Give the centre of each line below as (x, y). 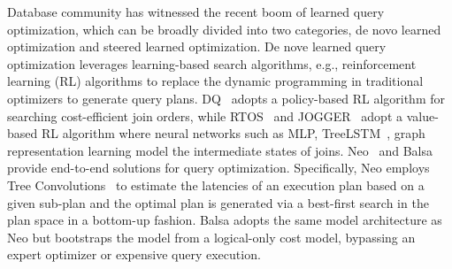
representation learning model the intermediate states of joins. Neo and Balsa (220, 150)
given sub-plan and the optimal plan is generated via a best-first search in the (218, 202)
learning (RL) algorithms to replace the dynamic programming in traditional (215, 81)
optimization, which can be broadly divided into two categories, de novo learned (224, 29)
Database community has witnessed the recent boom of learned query (196, 12)
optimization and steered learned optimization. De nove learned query (197, 46)
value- (422, 115)
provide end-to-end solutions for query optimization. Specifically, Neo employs (218, 168)
